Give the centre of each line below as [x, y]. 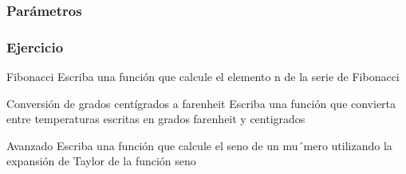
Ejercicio [35, 46]
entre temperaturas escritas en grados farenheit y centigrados [156, 119]
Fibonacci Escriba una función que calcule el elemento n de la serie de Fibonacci [203, 77]
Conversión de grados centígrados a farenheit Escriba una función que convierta [201, 103]
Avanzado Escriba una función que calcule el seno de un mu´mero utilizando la [199, 145]
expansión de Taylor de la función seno [101, 161]
